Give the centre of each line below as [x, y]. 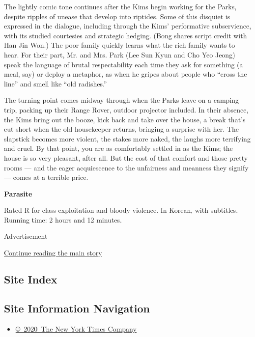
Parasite [18, 193]
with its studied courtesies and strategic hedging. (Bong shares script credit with [126, 35]
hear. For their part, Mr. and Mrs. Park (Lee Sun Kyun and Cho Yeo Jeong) [120, 54]
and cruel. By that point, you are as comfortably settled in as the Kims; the [118, 148]
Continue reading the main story [53, 253]
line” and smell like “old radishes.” [56, 83]
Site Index [31, 279]
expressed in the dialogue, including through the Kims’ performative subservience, [128, 26]
